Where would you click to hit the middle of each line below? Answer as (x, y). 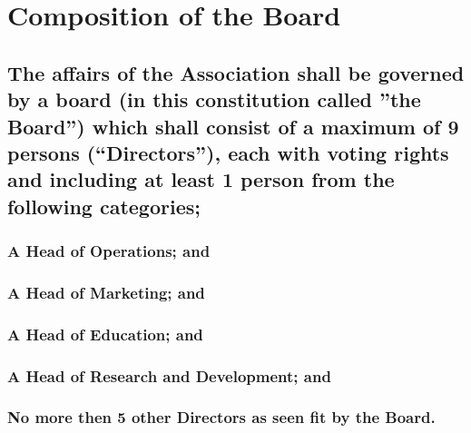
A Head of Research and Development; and (169, 375)
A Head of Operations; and (109, 251)
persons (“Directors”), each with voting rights (228, 152)
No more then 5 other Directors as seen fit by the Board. (221, 417)
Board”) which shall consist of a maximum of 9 (233, 126)
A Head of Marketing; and (106, 292)
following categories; (104, 206)
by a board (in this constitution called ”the (214, 99)
